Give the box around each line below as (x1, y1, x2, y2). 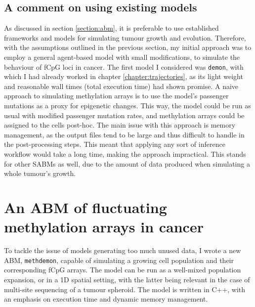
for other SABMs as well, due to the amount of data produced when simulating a (4, 158, 250, 169)
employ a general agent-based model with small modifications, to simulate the (4, 51, 240, 62)
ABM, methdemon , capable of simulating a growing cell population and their (4, 255, 234, 265)
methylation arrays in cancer (4, 217, 204, 237)
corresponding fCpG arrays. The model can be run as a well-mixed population (4, 264, 241, 275)
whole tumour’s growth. (4, 168, 76, 178)
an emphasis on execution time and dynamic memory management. (4, 294, 208, 304)
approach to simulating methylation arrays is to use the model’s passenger (4, 90, 229, 101)
